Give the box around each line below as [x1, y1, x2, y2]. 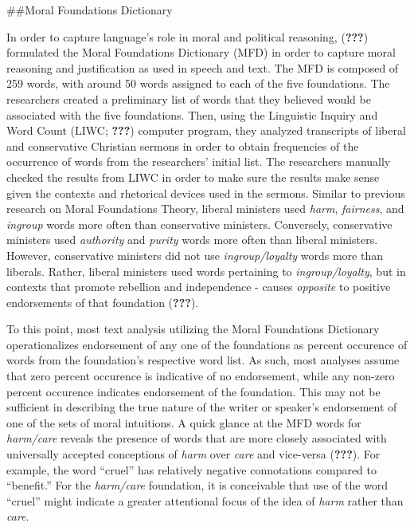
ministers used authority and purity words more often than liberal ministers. [6, 231, 378, 248]
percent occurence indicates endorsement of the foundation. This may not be [6, 383, 381, 399]
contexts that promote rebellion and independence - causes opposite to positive [6, 278, 391, 295]
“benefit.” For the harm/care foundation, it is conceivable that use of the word [6, 477, 389, 494]
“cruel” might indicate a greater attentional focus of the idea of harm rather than [6, 492, 404, 509]
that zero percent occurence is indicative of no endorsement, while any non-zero [6, 368, 395, 384]
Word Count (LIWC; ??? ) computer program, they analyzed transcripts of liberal [6, 122, 406, 139]
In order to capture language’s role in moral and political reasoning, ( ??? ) [6, 28, 369, 45]
